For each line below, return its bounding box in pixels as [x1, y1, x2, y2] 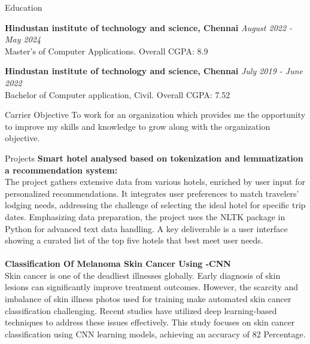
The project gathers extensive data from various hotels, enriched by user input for [5, 175, 305, 188]
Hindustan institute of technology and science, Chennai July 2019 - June [5, 65, 303, 77]
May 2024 [5, 33, 41, 45]
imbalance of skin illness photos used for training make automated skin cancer [5, 293, 291, 305]
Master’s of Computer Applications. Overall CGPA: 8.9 [5, 44, 208, 57]
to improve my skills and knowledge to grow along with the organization [5, 120, 271, 132]
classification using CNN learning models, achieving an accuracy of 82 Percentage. [5, 327, 306, 340]
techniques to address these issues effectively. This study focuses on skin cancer [5, 316, 295, 328]
